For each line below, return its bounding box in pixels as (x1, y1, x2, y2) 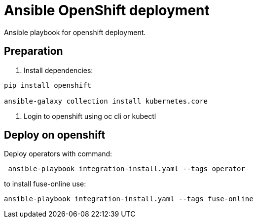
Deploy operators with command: (4, 149, 112, 158)
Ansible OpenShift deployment (4, 2, 210, 19)
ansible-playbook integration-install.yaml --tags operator (8, 165, 245, 173)
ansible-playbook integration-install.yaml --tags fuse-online (4, 195, 254, 203)
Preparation (4, 45, 63, 58)
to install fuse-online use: (4, 180, 86, 188)
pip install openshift (4, 81, 92, 89)
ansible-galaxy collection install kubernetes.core (4, 97, 208, 105)
